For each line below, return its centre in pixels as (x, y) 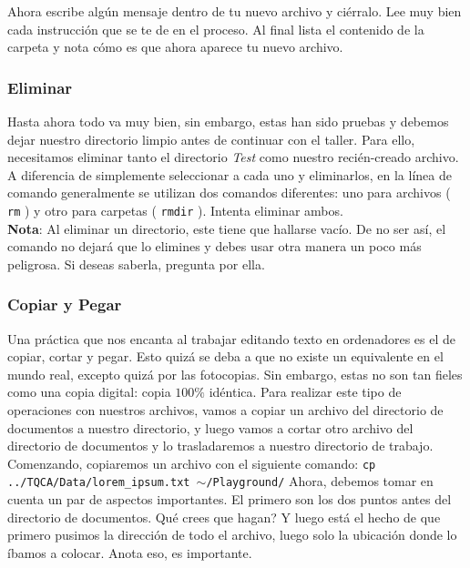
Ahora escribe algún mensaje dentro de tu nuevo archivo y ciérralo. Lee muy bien (235, 11)
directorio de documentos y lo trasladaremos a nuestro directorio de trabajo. (220, 446)
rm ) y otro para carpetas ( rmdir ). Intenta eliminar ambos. (175, 210)
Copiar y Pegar (65, 304)
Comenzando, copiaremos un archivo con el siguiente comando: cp (192, 463)
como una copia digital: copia (89, 392)
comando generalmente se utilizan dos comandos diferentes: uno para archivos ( (229, 193)
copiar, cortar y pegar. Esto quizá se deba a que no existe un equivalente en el (225, 356)
